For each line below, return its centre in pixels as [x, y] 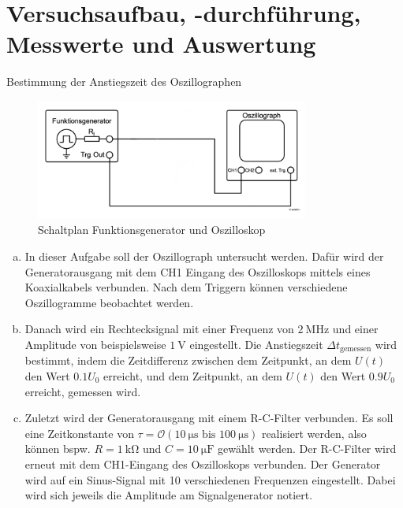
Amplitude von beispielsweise [95, 344]
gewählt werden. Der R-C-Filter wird [307, 449]
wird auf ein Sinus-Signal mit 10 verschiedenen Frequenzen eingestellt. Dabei [210, 479]
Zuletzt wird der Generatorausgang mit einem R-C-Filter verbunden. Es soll [209, 418]
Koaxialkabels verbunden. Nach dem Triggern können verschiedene [186, 287]
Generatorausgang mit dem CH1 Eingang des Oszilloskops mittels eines [198, 271]
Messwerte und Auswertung [161, 44]
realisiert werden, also [314, 433]
